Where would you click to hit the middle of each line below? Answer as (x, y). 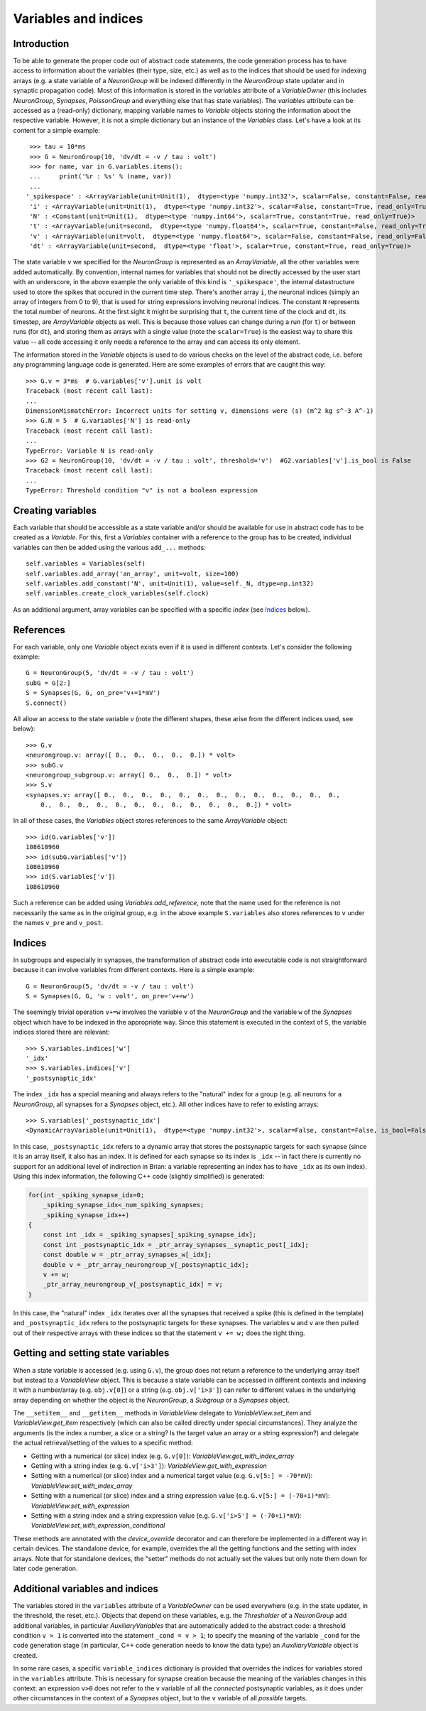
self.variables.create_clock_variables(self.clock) (118, 594)
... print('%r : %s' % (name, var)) (100, 177)
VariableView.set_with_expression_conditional (98, 1526)
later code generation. (45, 1568)
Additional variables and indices (86, 1588)
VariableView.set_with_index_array (82, 1486)
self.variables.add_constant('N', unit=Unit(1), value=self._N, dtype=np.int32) (170, 583)
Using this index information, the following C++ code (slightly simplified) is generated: (139, 1176)
